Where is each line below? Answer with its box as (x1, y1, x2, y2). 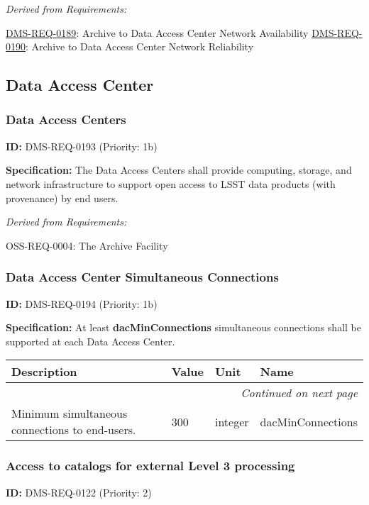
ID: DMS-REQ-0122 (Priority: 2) (6, 484, 152, 499)
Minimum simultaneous (11, 405, 128, 422)
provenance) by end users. (6, 190, 119, 205)
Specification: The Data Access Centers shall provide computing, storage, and (6, 162, 352, 177)
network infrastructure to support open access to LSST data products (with (6, 176, 336, 191)
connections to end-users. (11, 421, 136, 438)
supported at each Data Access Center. (6, 333, 175, 348)
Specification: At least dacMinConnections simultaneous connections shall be (6, 320, 361, 335)
